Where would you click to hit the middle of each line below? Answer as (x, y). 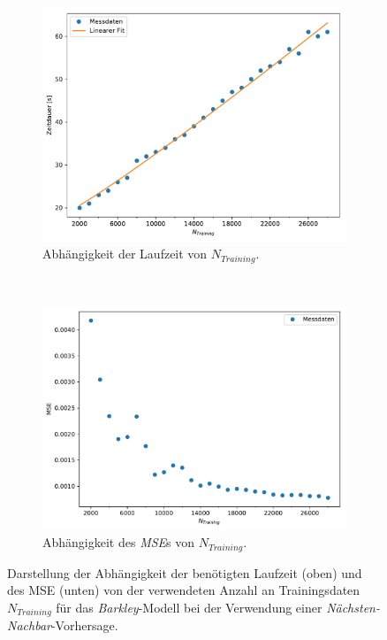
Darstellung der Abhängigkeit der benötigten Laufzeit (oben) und (185, 572)
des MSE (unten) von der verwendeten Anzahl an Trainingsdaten (184, 590)
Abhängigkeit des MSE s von (119, 542)
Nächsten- (353, 607)
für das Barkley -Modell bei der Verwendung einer (189, 607)
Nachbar (29, 625)
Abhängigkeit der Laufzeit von (125, 254)
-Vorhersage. (84, 625)
